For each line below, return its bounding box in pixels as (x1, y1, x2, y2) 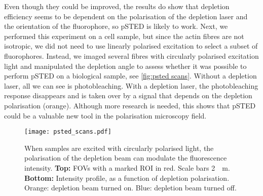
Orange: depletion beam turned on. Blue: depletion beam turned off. (24, 182, 237, 193)
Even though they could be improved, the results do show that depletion (4, 1, 230, 11)
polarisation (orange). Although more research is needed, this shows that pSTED (4, 100, 256, 110)
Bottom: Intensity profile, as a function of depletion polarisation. (24, 172, 230, 183)
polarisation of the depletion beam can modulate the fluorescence (24, 152, 227, 163)
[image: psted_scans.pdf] (24, 128, 111, 136)
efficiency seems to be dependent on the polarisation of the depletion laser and (4, 11, 248, 21)
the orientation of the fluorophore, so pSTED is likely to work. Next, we (4, 21, 228, 31)
